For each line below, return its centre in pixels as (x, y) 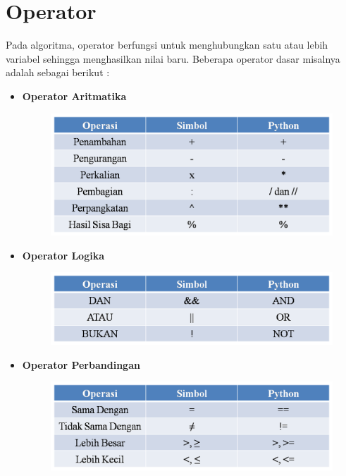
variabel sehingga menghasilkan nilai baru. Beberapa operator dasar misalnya (173, 58)
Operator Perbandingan (81, 364)
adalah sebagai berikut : (58, 72)
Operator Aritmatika (74, 96)
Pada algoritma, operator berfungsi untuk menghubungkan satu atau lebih (167, 45)
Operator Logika (63, 255)
